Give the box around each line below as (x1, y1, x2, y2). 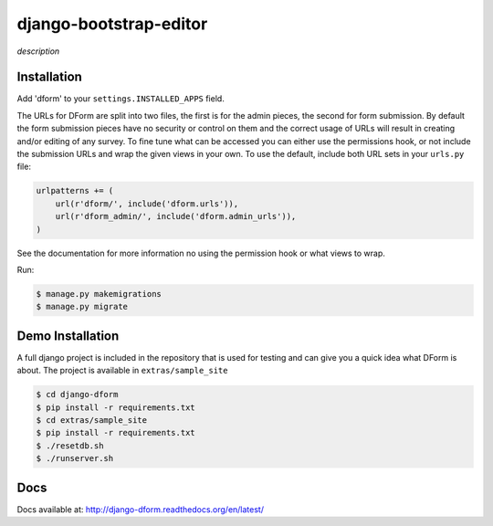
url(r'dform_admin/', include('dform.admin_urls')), (55, 211, 297, 222)
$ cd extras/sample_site (36, 415, 148, 425)
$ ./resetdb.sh (36, 440, 104, 451)
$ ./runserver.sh (36, 453, 114, 464)
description (16, 46, 60, 57)
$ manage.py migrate (36, 301, 128, 312)
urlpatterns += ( (36, 185, 114, 196)
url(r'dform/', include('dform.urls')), (55, 198, 239, 209)
